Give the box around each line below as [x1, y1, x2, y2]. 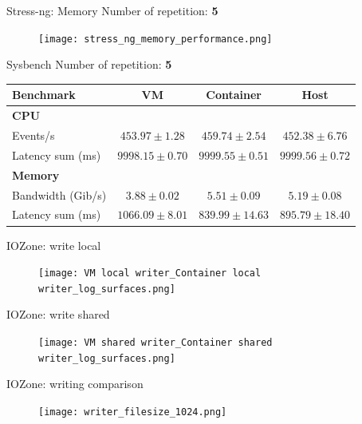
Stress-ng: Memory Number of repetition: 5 [6, 2, 218, 18]
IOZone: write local [6, 236, 101, 253]
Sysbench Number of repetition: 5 [6, 56, 172, 73]
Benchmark [12, 86, 76, 103]
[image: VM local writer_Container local [38, 267, 262, 279]
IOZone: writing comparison [6, 375, 144, 392]
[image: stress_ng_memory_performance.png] [38, 33, 273, 45]
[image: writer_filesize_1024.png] [38, 406, 227, 418]
